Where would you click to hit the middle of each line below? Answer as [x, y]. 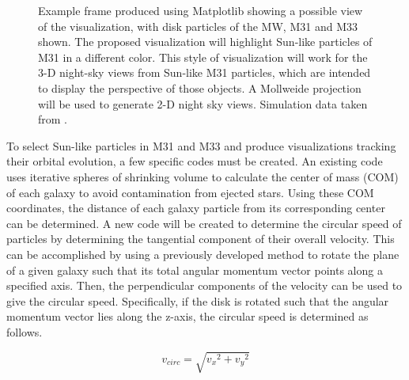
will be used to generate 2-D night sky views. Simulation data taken [203, 103]
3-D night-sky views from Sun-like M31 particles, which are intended [204, 72]
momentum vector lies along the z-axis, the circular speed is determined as [187, 316]
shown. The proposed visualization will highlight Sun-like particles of [205, 42]
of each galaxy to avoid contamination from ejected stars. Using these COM [190, 192]
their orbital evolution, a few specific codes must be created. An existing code [195, 161]
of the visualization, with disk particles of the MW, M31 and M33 [198, 26]
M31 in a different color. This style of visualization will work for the [203, 57]
